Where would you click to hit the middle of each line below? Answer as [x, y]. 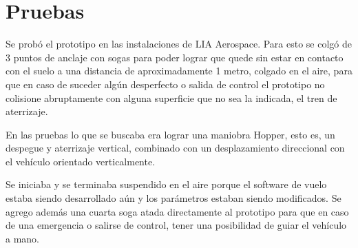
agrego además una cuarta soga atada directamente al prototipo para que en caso [177, 211]
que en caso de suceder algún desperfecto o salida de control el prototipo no [165, 84]
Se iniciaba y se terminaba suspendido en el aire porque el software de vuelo [166, 184]
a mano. [22, 238]
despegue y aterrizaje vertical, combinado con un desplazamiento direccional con [175, 148]
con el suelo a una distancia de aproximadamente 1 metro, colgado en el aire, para [179, 71]
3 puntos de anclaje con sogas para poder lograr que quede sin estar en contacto [175, 57]
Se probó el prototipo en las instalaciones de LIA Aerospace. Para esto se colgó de [179, 44]
